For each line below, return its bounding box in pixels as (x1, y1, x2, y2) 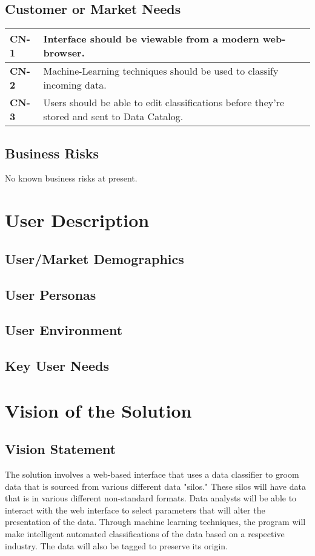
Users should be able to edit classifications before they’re (43, 95, 285, 110)
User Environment (5, 320, 123, 339)
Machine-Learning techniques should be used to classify (43, 64, 279, 78)
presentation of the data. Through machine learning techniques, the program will (5, 515, 306, 528)
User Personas (5, 285, 96, 303)
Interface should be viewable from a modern (43, 32, 259, 46)
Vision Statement (5, 439, 116, 458)
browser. (43, 46, 85, 60)
